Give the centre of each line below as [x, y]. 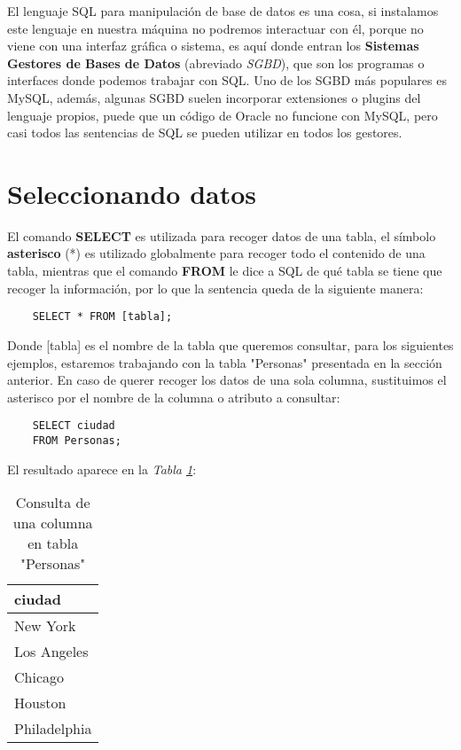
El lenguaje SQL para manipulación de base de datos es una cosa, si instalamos [223, 11]
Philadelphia [53, 729]
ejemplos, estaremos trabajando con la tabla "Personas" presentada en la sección [225, 362]
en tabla [53, 543]
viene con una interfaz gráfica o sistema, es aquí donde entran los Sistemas [213, 46]
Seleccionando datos [132, 193]
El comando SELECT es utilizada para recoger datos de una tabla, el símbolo [222, 235]
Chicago [39, 677]
